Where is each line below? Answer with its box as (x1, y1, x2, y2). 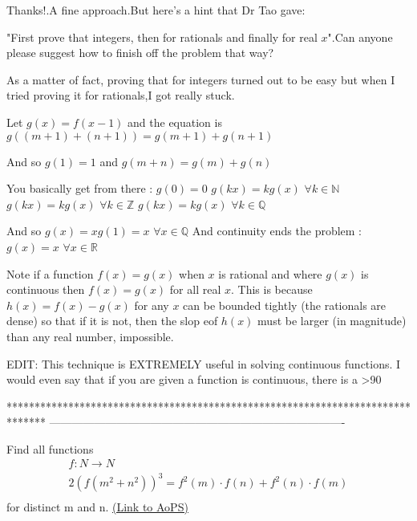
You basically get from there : (6, 180, 153, 197)
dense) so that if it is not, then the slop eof (6, 312, 218, 329)
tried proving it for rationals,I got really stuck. (6, 87, 235, 104)
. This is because (231, 281, 313, 298)
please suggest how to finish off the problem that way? (6, 44, 274, 61)
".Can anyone (327, 28, 393, 45)
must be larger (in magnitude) (257, 312, 407, 329)
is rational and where (218, 265, 322, 282)
